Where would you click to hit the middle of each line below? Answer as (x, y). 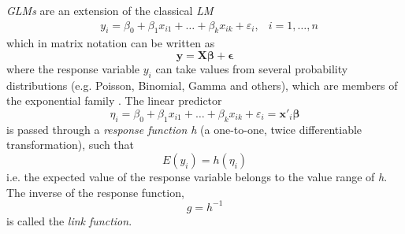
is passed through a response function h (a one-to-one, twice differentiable (184, 129)
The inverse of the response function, (95, 192)
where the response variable (73, 69)
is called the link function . (69, 220)
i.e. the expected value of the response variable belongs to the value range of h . (197, 176)
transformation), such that (71, 145)
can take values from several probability (252, 69)
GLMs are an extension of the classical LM (110, 10)
